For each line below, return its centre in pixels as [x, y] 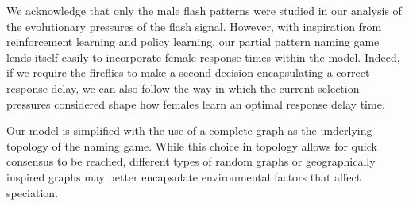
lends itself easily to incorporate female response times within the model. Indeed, [203, 57]
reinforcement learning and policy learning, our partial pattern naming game [193, 42]
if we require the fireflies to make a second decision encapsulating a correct [188, 72]
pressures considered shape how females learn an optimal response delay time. [196, 103]
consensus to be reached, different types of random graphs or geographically [191, 161]
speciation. [33, 192]
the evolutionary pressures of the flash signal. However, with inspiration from [194, 26]
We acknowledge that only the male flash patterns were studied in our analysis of [204, 10]
